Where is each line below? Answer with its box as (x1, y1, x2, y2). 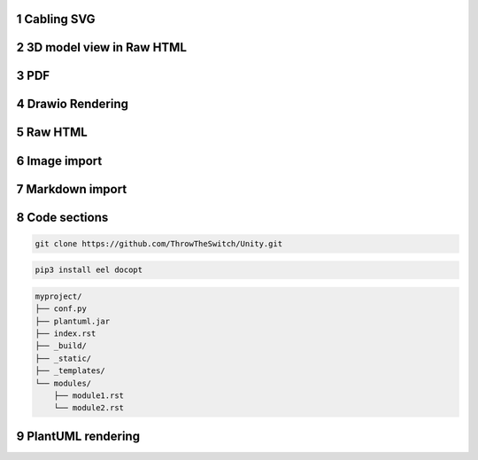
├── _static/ (35, 353, 92, 363)
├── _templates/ (35, 366, 106, 376)
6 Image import (16, 153, 103, 168)
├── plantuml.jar (35, 316, 111, 326)
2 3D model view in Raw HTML (16, 40, 188, 55)
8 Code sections (16, 209, 109, 225)
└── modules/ (35, 378, 92, 388)
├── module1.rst (53, 391, 124, 401)
